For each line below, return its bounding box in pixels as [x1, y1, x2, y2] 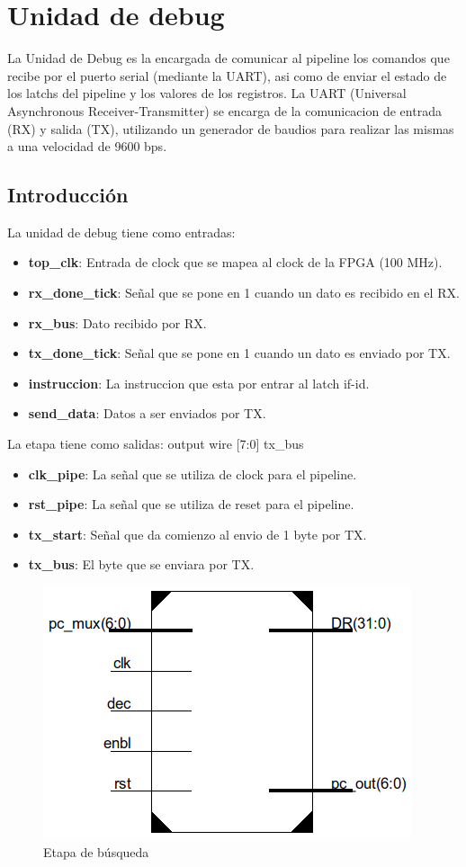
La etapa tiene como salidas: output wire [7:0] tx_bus [7, 434, 304, 453]
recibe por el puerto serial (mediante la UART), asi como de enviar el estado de [7, 66, 447, 85]
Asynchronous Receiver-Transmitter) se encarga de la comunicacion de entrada [7, 101, 442, 120]
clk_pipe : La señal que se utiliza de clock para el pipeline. [28, 464, 357, 483]
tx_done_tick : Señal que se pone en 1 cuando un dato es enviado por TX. [28, 344, 451, 362]
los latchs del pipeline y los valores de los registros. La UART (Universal [7, 84, 407, 103]
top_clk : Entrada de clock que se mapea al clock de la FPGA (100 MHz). [28, 253, 443, 272]
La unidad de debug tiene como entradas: [7, 222, 236, 241]
